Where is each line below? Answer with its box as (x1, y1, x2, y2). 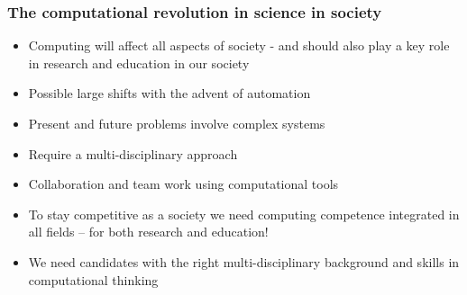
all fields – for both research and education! (28, 222, 269, 241)
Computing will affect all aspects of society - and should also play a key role (28, 36, 450, 55)
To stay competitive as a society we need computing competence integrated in (28, 204, 460, 223)
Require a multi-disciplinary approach (28, 144, 238, 163)
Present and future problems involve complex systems (28, 114, 325, 132)
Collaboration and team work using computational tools (28, 174, 339, 193)
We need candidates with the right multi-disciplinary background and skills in (28, 252, 460, 271)
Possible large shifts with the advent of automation (28, 84, 311, 103)
